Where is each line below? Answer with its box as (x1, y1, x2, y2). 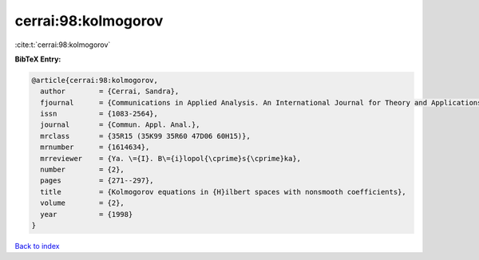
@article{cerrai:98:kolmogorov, (31, 76, 159, 85)
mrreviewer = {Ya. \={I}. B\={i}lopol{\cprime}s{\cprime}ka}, (40, 154, 302, 163)
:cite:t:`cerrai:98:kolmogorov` (14, 40, 111, 49)
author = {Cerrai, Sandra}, (40, 87, 180, 96)
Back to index (14, 241, 60, 250)
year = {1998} (40, 210, 133, 219)
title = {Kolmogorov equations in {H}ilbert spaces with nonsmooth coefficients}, (40, 187, 406, 196)
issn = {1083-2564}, (40, 109, 159, 119)
